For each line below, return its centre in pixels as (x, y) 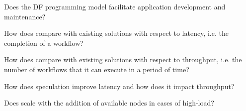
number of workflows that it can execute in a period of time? (97, 69)
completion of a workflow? (44, 43)
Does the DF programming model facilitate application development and (115, 6)
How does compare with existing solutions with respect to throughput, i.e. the (123, 59)
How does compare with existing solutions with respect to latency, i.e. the (116, 33)
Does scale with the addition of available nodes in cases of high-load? (109, 103)
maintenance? (25, 16)
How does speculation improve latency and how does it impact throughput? (119, 86)
